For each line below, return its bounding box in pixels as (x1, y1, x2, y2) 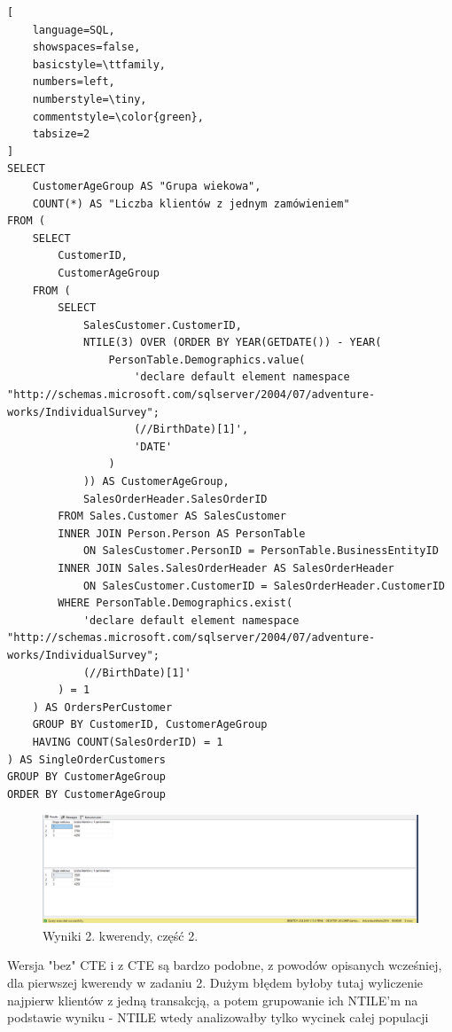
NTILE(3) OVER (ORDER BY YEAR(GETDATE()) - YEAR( (82, 336, 382, 349)
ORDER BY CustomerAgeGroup (7, 787, 166, 801)
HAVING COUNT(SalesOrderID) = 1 (32, 735, 223, 748)
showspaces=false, (32, 41, 141, 54)
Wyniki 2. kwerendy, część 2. (43, 926, 199, 944)
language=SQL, (32, 23, 115, 36)
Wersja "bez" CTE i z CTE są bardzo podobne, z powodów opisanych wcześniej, (7, 956, 442, 974)
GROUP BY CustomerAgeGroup (7, 770, 166, 784)
